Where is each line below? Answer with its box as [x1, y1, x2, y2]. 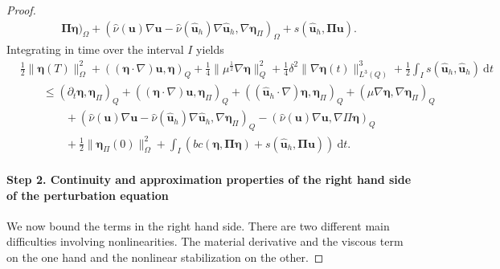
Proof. [6, 2, 36, 18]
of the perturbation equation [6, 186, 169, 203]
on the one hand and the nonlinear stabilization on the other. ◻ [6, 248, 324, 265]
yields [196, 41, 224, 58]
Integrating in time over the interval [6, 41, 184, 58]
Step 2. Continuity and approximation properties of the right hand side [6, 170, 412, 187]
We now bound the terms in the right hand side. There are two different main [6, 217, 390, 234]
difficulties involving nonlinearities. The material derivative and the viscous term [6, 233, 404, 250]
